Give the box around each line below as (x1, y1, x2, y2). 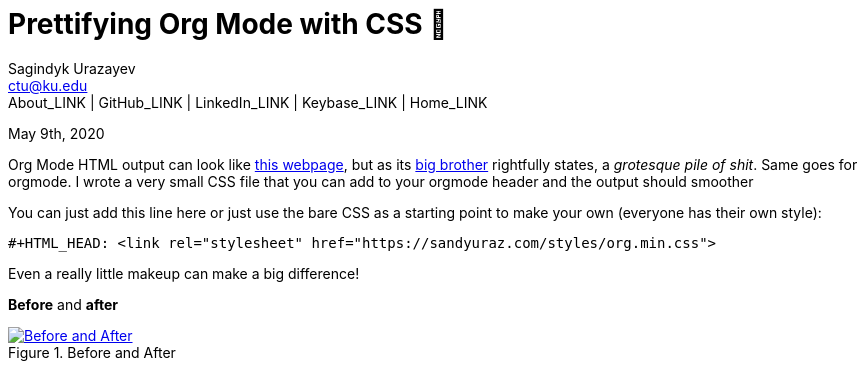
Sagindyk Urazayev (8, 59, 136, 77)
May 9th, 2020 (8, 124, 105, 142)
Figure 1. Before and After (8, 343, 176, 361)
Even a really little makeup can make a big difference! (8, 264, 360, 282)
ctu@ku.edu (8, 76, 88, 94)
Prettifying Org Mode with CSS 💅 (8, 7, 448, 41)
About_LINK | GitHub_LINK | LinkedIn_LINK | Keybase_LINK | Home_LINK (8, 93, 488, 111)
